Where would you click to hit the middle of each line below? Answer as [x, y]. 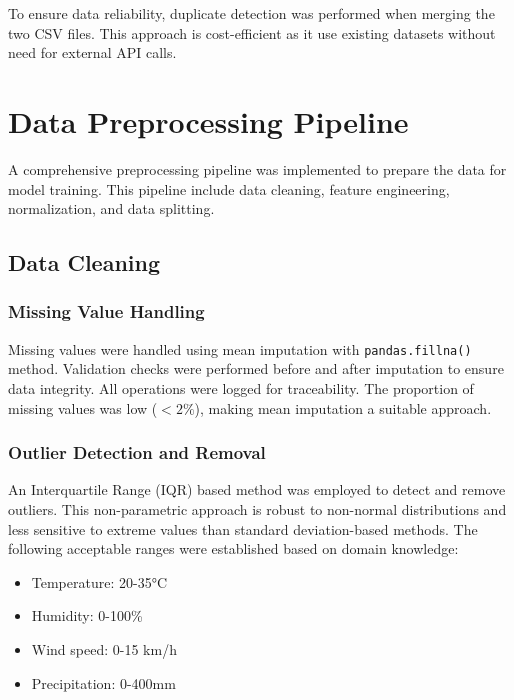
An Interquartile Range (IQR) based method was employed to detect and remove [257, 489]
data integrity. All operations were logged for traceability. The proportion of [241, 387]
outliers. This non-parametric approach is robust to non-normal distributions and [257, 508]
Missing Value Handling [106, 311]
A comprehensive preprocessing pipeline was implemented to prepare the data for [257, 168]
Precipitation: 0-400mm [103, 682]
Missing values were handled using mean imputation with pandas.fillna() [240, 348]
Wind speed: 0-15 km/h [104, 648]
